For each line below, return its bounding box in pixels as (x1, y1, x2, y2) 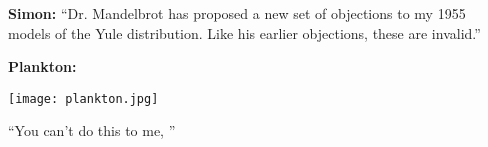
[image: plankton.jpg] (8, 91, 159, 106)
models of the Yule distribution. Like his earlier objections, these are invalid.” (8, 22, 481, 43)
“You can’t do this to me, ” (8, 120, 176, 141)
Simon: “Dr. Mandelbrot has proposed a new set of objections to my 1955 (8, 3, 466, 23)
